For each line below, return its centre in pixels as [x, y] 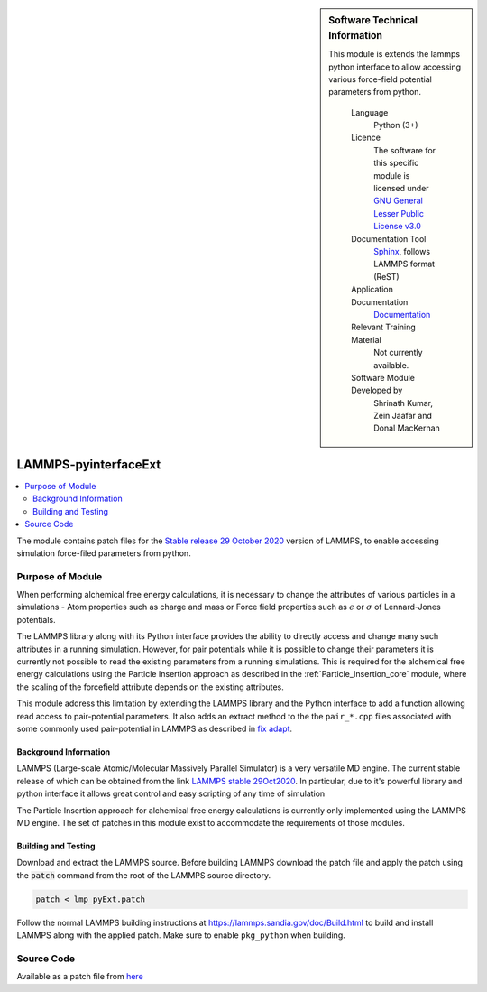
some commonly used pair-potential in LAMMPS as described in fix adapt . [155, 728]
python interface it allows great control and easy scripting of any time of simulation [171, 793]
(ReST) [387, 276]
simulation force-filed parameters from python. [104, 553]
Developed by [377, 390]
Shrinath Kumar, [403, 403]
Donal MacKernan [407, 428]
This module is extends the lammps [394, 54]
